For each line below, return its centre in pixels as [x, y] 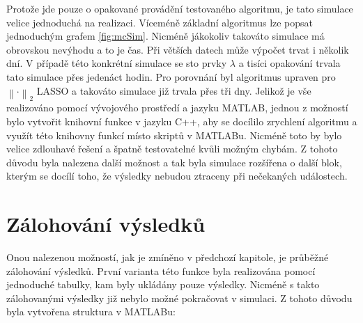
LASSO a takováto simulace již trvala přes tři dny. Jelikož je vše [174, 90]
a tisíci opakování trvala [289, 63]
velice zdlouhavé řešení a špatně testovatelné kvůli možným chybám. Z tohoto [172, 149]
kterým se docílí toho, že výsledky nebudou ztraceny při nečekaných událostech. [177, 176]
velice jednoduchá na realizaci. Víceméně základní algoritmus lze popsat [160, 22]
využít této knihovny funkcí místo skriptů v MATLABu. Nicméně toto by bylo [174, 135]
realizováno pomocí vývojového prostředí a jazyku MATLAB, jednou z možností [177, 108]
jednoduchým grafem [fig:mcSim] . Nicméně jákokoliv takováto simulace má [165, 36]
